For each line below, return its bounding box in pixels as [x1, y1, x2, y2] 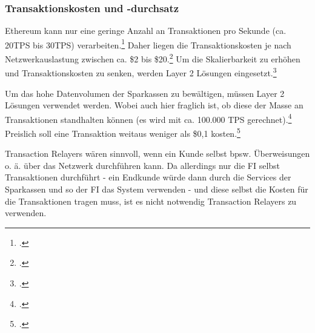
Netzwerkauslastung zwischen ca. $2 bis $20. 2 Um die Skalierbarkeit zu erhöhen [5, 51, 300, 65]
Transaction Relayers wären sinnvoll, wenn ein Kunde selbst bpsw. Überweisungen [5, 147, 310, 160]
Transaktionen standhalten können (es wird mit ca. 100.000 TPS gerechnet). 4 [5, 111, 292, 125]
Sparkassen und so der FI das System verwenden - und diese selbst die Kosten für [5, 183, 308, 196]
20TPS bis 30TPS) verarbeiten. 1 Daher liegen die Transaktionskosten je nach [5, 36, 291, 51]
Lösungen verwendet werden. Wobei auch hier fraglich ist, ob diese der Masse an [5, 99, 303, 111]
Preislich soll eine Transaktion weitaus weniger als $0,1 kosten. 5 [5, 125, 240, 139]
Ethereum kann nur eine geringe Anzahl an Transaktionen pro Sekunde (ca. [5, 24, 287, 37]
